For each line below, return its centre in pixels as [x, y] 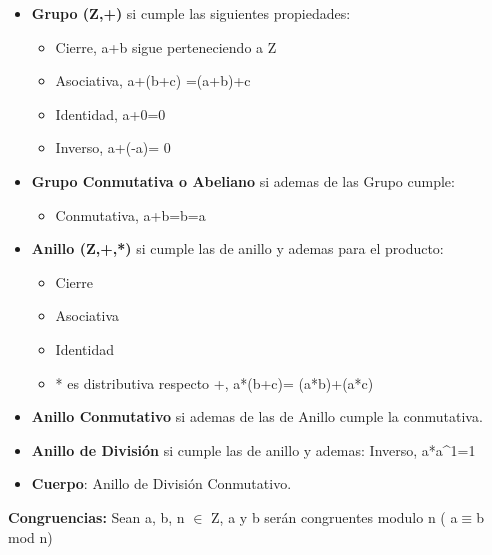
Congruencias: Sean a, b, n [96, 516]
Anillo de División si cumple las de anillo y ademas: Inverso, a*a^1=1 [253, 449]
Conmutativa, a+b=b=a [130, 214]
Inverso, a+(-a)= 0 [113, 147]
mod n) [30, 536]
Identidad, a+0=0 [110, 113]
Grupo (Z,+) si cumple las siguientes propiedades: [191, 13]
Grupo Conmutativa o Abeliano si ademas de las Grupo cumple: [243, 180]
